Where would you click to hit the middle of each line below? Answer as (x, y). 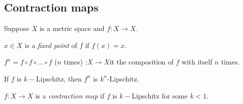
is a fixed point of (51, 45)
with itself (197, 62)
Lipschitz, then (59, 78)
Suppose (17, 28)
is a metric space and (72, 28)
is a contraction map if (70, 95)
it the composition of (142, 62)
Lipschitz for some (160, 95)
